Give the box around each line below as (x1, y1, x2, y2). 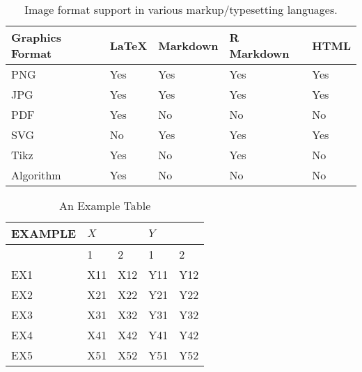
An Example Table (58, 197, 151, 213)
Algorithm (11, 167, 61, 183)
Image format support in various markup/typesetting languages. (24, 1, 338, 17)
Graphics (11, 29, 61, 45)
